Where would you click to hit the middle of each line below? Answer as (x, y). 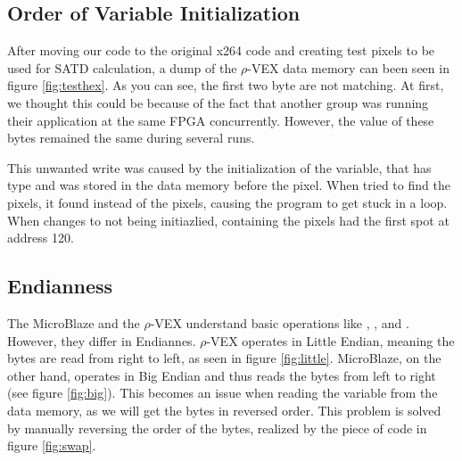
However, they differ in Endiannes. (102, 340)
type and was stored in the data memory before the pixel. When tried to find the (229, 185)
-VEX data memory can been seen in (348, 67)
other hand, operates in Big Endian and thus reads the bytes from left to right (222, 375)
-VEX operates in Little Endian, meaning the (330, 340)
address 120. (41, 238)
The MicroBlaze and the (74, 322)
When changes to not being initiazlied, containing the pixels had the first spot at (228, 220)
